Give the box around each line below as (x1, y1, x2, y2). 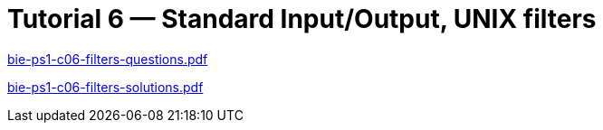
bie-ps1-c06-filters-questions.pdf (7, 51, 208, 67)
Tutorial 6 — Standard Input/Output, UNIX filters (7, 4, 597, 34)
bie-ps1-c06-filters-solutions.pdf (7, 79, 204, 95)
